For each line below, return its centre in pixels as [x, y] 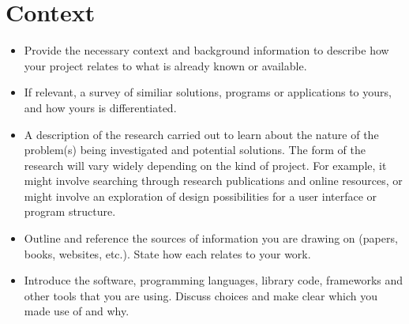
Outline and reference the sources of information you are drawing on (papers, [211, 238]
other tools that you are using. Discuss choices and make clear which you [201, 295]
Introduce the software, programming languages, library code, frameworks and [214, 280]
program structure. [70, 211]
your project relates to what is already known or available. [165, 65]
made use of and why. [77, 311]
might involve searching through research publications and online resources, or [213, 181]
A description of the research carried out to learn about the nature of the [201, 134]
